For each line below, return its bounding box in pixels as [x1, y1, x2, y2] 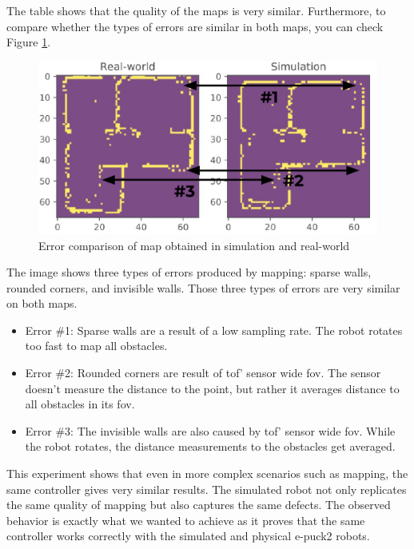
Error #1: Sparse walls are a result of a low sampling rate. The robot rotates [25, 321, 403, 338]
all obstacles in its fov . [25, 396, 135, 412]
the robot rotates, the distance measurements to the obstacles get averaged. [25, 438, 396, 455]
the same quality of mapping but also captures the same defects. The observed [6, 496, 391, 513]
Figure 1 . [6, 34, 51, 50]
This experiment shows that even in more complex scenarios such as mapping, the [6, 465, 408, 482]
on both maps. [6, 295, 78, 312]
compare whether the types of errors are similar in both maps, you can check [6, 18, 384, 34]
